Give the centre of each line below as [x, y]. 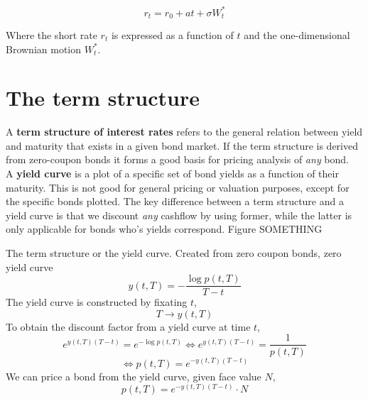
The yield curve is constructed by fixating [97, 302]
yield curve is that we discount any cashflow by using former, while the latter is [179, 215]
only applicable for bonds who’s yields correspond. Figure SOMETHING [164, 229]
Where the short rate [52, 34]
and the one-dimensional [297, 34]
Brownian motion [44, 49]
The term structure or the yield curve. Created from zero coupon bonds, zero [174, 253]
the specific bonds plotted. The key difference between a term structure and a [175, 201]
